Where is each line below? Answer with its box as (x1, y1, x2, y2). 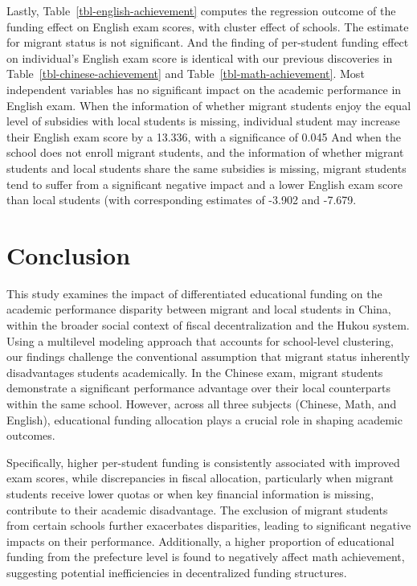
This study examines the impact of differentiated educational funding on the (6, 285, 382, 301)
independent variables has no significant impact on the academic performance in (6, 80, 402, 97)
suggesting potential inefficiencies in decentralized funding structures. (6, 563, 347, 580)
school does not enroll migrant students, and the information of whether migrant (6, 144, 404, 161)
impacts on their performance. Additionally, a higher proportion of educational (6, 532, 395, 549)
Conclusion (6, 238, 131, 271)
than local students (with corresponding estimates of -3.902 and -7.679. (6, 191, 357, 208)
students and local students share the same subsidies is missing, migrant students (6, 159, 407, 176)
